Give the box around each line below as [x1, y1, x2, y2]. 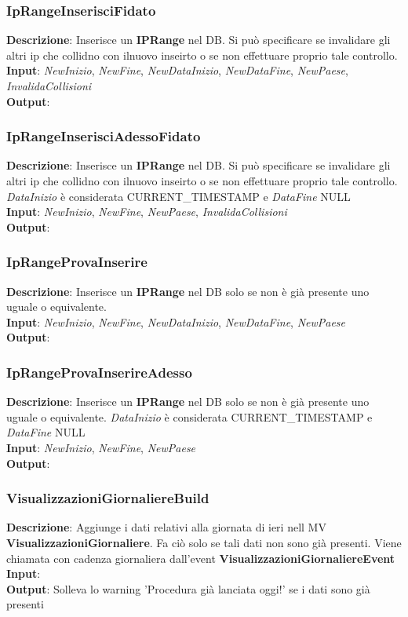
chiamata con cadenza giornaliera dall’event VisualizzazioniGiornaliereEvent [6, 549, 395, 566]
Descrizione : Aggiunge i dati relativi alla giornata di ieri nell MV [6, 519, 326, 535]
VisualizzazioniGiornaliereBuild [6, 488, 209, 508]
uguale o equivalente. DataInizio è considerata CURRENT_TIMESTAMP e [6, 408, 373, 425]
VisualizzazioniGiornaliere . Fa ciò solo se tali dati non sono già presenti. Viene [6, 534, 402, 550]
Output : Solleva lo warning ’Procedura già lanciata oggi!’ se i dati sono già [6, 580, 370, 597]
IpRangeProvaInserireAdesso [6, 362, 192, 382]
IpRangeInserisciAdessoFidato [6, 126, 201, 146]
